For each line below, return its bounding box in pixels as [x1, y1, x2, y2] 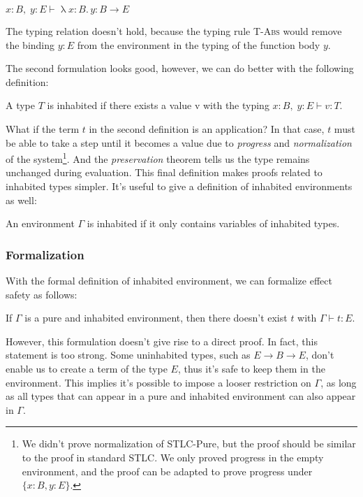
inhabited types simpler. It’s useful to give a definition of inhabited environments [6, 179, 353, 193]
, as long [320, 375, 357, 389]
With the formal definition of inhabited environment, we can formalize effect [6, 273, 332, 287]
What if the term [6, 121, 80, 136]
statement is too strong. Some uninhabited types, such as [6, 347, 251, 362]
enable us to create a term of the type [6, 361, 168, 375]
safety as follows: [6, 287, 77, 301]
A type [6, 98, 35, 113]
